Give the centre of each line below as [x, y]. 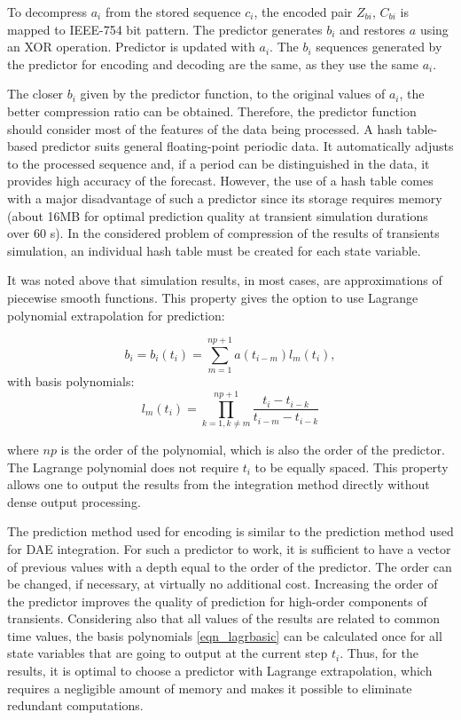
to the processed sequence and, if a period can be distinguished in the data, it [219, 163]
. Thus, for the [379, 653]
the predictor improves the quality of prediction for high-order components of [217, 601]
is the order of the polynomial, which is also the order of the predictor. [253, 449]
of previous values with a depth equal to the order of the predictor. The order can [230, 566]
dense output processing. [74, 501]
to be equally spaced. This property [352, 467]
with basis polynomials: [71, 381]
